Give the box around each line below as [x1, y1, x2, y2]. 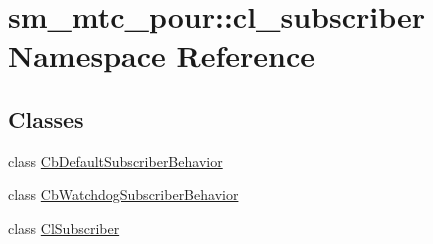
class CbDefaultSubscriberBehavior [8, 150, 223, 171]
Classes [8, 103, 84, 134]
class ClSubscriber [8, 217, 120, 238]
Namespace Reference [8, 35, 315, 76]
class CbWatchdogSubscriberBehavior [8, 184, 239, 205]
